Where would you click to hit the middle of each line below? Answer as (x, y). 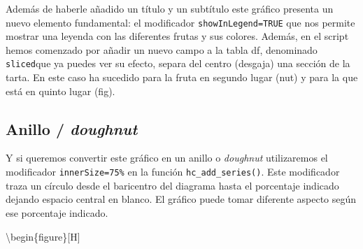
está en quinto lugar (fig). (60, 91)
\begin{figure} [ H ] (43, 236)
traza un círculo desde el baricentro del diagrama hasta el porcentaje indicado (172, 185)
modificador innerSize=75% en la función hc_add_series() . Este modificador (173, 172)
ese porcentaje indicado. (57, 212)
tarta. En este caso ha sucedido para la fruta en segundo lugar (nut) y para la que (182, 77)
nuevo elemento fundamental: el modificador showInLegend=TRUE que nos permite (180, 22)
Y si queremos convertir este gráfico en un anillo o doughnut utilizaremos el (167, 158)
